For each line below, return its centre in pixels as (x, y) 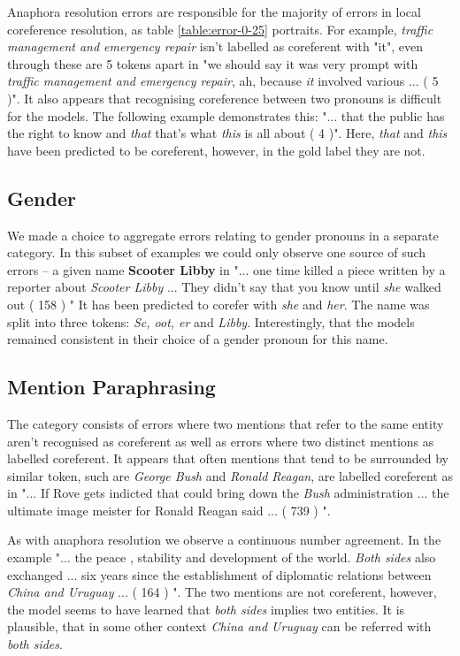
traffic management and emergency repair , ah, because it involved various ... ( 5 (223, 81)
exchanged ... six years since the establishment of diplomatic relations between (219, 574)
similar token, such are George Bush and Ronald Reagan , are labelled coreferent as (230, 475)
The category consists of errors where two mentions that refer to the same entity (226, 423)
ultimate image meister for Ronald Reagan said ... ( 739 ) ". (169, 510)
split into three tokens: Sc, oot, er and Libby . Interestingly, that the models (211, 321)
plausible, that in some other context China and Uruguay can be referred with (219, 626)
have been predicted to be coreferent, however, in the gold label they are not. (216, 150)
